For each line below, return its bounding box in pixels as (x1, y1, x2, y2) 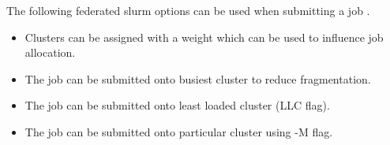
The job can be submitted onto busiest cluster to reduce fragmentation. (24, 70, 371, 87)
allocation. (24, 44, 76, 61)
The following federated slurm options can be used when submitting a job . (6, 2, 370, 18)
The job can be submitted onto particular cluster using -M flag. (24, 123, 333, 139)
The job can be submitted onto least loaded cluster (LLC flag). (24, 97, 330, 113)
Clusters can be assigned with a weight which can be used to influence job (24, 28, 384, 45)
